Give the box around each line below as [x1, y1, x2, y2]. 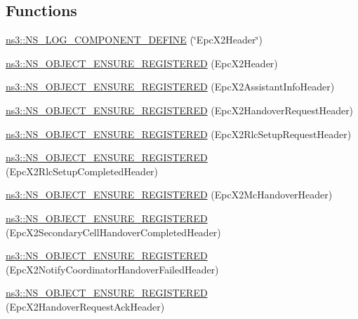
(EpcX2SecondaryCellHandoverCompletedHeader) [6, 224, 221, 239]
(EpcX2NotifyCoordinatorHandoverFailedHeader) [6, 262, 219, 276]
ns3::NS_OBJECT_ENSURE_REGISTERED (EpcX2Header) [6, 55, 278, 70]
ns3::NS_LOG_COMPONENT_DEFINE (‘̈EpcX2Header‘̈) [6, 32, 263, 47]
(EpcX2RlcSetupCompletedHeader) [6, 163, 159, 178]
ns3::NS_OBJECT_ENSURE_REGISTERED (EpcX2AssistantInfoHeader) [6, 79, 335, 94]
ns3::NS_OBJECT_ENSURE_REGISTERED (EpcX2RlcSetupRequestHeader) [6, 126, 352, 141]
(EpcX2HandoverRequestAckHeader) [6, 299, 165, 313]
